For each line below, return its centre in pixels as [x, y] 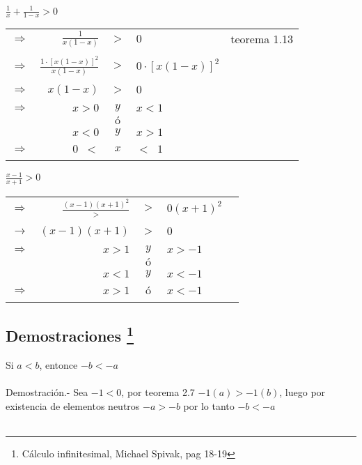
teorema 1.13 [262, 39]
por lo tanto [209, 405]
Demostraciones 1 [70, 334]
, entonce [58, 364]
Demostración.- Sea [47, 392]
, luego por [302, 392]
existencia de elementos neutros [73, 405]
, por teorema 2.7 [158, 392]
